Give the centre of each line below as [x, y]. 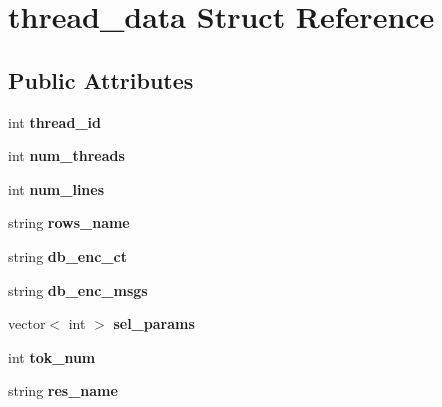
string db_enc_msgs [78, 289]
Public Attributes [101, 79]
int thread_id [54, 121]
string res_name [63, 390]
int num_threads [66, 155]
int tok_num [52, 356]
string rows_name [69, 222]
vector [27, 323]
